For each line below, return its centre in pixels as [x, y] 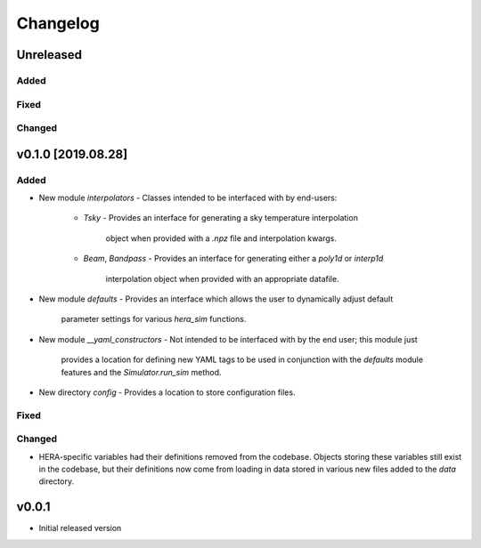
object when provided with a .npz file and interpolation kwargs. [221, 238]
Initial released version [80, 528]
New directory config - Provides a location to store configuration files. [167, 392]
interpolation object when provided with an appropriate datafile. [222, 278]
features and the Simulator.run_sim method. [141, 372]
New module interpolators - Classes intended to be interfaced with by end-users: [188, 198]
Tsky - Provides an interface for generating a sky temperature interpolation [220, 218]
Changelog [58, 23]
